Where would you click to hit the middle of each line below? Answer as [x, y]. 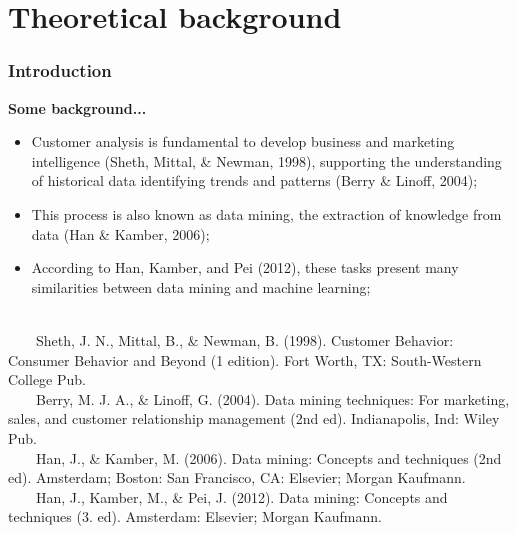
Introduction [60, 70]
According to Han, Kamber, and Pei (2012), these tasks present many [245, 267]
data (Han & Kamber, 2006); [120, 233]
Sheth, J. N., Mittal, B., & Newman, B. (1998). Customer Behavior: [244, 339]
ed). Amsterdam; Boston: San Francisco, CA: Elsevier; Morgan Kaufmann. [237, 477]
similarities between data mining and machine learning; [201, 286]
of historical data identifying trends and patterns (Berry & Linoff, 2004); [254, 180]
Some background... [77, 107]
